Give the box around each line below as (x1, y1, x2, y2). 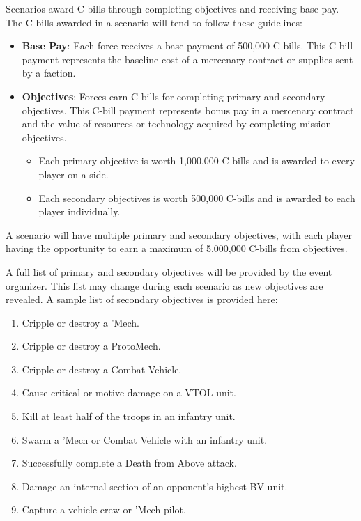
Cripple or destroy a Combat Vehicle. (22, 361, 182, 376)
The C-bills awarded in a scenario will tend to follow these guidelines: (6, 15, 302, 29)
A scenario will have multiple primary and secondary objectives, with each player (6, 227, 353, 242)
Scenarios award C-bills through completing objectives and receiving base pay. (6, 1, 339, 15)
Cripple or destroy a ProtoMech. (22, 339, 161, 353)
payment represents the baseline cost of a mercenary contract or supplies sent (22, 52, 353, 66)
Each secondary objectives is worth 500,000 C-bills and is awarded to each (38, 190, 355, 205)
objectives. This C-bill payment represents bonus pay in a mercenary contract (22, 102, 354, 117)
